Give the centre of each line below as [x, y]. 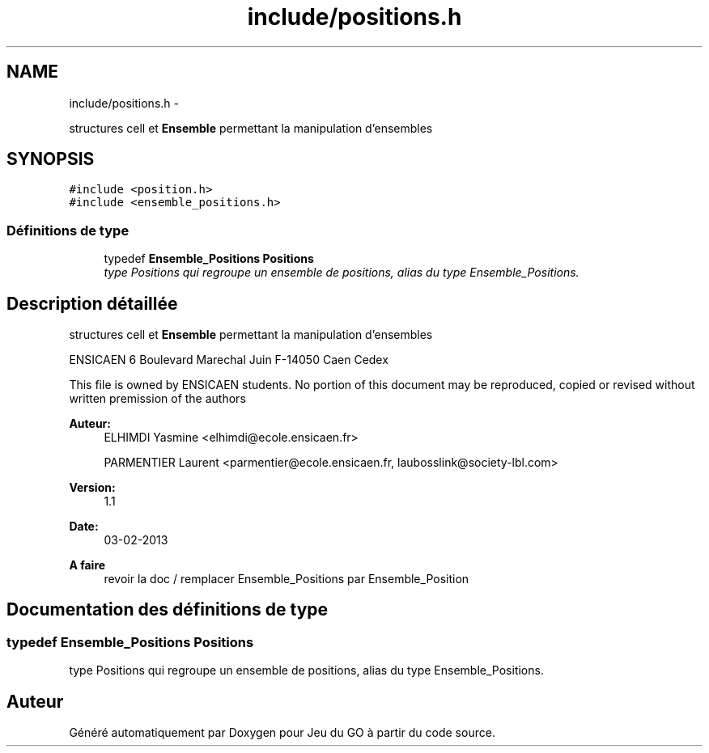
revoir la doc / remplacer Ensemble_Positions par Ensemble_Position [287, 579]
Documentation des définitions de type [168, 610]
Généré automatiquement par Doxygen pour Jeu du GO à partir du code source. [282, 733]
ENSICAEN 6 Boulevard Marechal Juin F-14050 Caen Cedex [229, 360]
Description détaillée [92, 303]
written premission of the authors [157, 399]
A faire [87, 565]
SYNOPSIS [51, 159]
